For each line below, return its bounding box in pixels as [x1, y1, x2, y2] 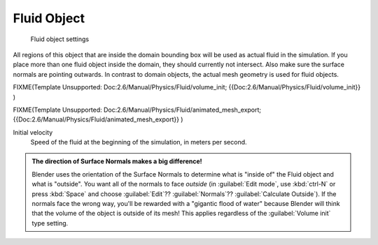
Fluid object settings [30, 35, 90, 43]
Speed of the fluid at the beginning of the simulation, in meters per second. [30, 138, 248, 147]
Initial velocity [13, 128, 53, 136]
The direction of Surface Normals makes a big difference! [31, 157, 202, 165]
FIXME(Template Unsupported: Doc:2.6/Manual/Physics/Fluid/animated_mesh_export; [13, 105, 262, 114]
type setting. [31, 218, 69, 227]
